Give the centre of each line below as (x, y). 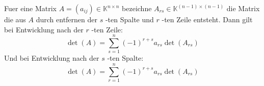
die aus (15, 19)
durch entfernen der (67, 19)
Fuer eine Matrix (30, 8)
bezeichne (137, 8)
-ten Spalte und (129, 19)
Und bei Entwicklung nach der (52, 58)
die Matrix (243, 8)
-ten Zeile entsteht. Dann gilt (207, 19)
